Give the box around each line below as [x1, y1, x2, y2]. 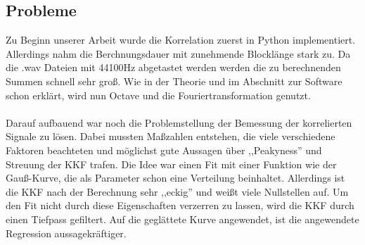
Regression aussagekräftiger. [6, 225, 127, 240]
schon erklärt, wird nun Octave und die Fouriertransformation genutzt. [6, 87, 311, 102]
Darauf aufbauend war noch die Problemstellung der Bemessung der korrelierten [6, 115, 352, 130]
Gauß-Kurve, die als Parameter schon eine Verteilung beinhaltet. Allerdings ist [6, 170, 345, 185]
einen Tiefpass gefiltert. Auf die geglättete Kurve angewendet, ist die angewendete [6, 211, 359, 226]
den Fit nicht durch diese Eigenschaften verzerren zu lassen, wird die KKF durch [6, 198, 354, 213]
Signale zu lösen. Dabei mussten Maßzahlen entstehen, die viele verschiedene [6, 129, 335, 144]
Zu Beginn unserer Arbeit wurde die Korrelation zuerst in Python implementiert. [6, 32, 356, 47]
